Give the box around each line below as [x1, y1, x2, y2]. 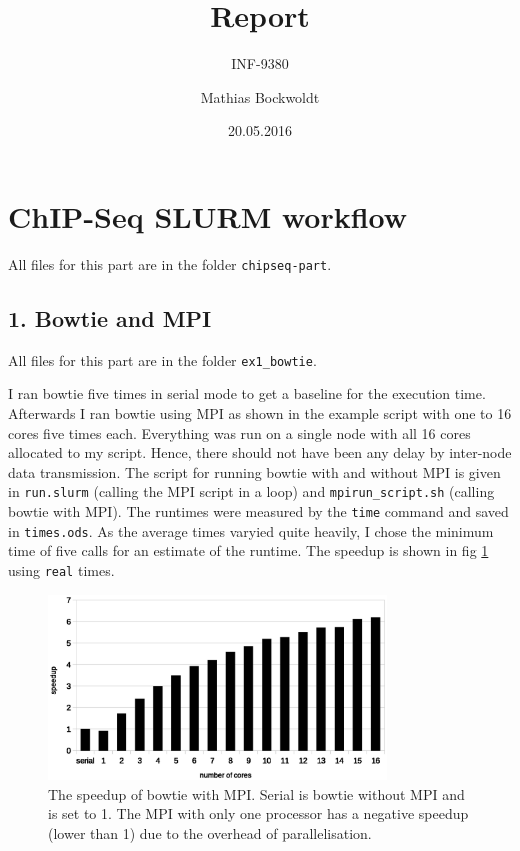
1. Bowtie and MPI [8, 302, 212, 333]
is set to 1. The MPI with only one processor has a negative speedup [48, 803, 469, 824]
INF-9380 [231, 53, 289, 74]
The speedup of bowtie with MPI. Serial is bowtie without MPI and [48, 783, 465, 804]
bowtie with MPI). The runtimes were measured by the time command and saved [8, 500, 509, 521]
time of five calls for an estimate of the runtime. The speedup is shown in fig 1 [8, 540, 489, 561]
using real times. [8, 559, 115, 580]
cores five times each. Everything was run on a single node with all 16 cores [8, 422, 471, 443]
